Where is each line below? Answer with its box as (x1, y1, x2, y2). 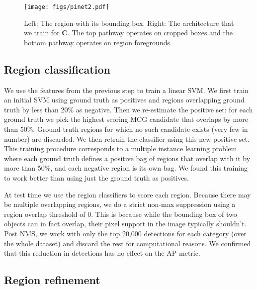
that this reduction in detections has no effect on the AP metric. (4, 248, 200, 258)
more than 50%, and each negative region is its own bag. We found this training (4, 163, 248, 173)
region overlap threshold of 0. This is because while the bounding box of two (4, 208, 237, 219)
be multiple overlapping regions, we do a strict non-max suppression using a (4, 199, 236, 209)
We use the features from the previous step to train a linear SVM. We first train (4, 85, 249, 95)
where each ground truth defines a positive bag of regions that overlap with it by (4, 153, 251, 163)
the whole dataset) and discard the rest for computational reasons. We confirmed (4, 238, 251, 248)
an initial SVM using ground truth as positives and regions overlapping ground (4, 95, 245, 105)
